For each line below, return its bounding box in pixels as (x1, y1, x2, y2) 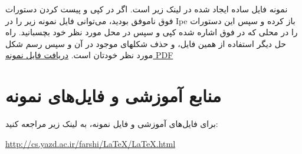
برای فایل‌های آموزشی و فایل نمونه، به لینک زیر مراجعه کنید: (5, 118, 218, 130)
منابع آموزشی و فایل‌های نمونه (5, 83, 222, 108)
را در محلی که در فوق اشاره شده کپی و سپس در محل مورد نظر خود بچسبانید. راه (5, 26, 298, 38)
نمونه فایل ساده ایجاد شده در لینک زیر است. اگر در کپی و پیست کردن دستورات (5, 3, 288, 15)
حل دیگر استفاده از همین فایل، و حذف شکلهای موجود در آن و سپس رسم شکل (5, 37, 287, 49)
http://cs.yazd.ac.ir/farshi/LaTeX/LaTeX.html (5, 137, 176, 149)
